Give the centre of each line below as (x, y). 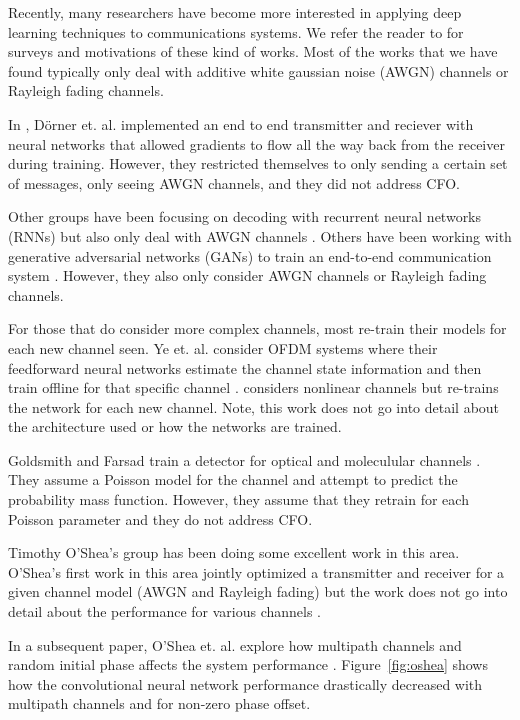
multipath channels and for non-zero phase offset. (159, 703)
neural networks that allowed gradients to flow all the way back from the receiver (256, 143)
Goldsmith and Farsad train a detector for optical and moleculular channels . (244, 459)
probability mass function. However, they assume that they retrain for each (238, 499)
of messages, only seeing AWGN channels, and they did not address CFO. (234, 182)
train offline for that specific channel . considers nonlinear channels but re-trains (253, 387)
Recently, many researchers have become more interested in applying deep (235, 12)
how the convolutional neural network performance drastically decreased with (245, 683)
